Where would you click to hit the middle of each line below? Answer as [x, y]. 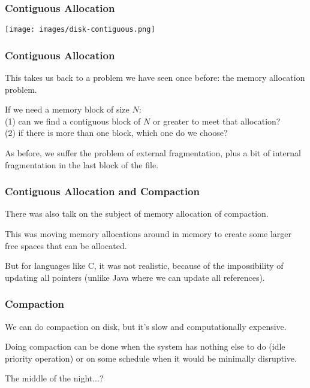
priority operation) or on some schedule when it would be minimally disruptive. [151, 358]
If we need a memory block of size [67, 109]
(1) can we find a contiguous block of [73, 121]
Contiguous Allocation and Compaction [102, 191]
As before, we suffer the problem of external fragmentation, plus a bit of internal [153, 153]
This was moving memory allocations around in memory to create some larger [148, 234]
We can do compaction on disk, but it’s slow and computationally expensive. [146, 326]
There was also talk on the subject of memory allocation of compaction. [137, 213]
